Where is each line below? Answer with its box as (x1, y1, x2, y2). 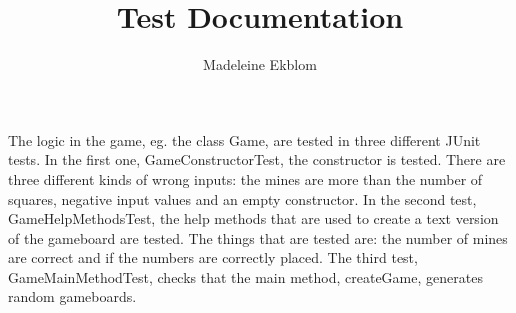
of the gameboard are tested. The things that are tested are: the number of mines (8, 227, 508, 248)
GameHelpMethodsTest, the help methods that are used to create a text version (8, 208, 499, 229)
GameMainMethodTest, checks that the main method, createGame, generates (8, 266, 483, 287)
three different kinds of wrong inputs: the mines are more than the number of (8, 168, 483, 189)
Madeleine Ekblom (203, 54, 317, 75)
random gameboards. (8, 286, 137, 307)
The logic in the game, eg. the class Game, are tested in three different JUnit (8, 129, 481, 150)
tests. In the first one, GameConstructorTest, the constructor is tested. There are (8, 149, 506, 170)
